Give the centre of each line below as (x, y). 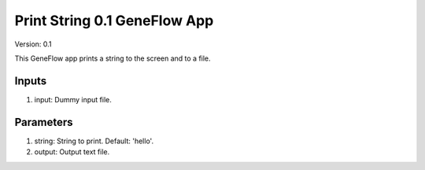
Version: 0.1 (33, 44)
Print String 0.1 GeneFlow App (114, 20)
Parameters (44, 122)
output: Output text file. (72, 152)
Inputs (31, 81)
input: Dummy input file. (73, 99)
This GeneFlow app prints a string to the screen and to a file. (113, 58)
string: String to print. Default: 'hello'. (94, 141)
